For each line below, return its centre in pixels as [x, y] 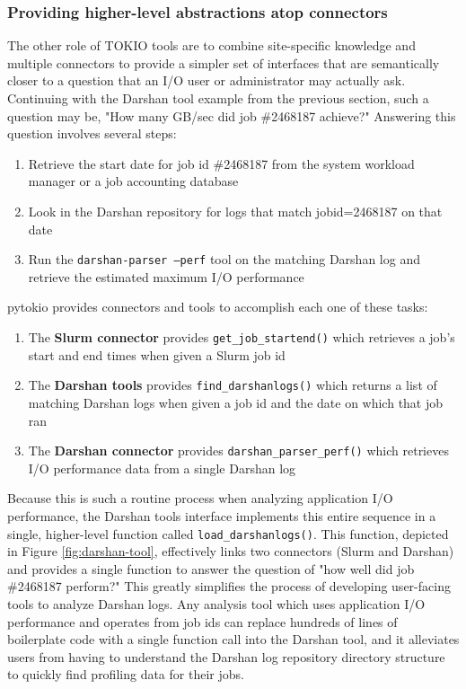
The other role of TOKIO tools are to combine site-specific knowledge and [211, 45]
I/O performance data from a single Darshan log [162, 468]
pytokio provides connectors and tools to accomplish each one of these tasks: [218, 307]
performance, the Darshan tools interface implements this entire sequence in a [222, 515]
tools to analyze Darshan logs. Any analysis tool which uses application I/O [216, 603]
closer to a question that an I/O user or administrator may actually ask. [207, 80]
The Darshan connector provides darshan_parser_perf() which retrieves [238, 450]
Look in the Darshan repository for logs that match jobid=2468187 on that [235, 211]
